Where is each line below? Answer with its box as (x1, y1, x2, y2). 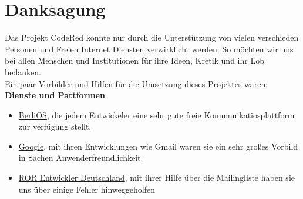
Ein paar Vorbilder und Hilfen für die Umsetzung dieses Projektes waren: (5, 77, 268, 89)
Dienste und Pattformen (5, 89, 105, 101)
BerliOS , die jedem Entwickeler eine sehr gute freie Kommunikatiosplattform (18, 108, 295, 121)
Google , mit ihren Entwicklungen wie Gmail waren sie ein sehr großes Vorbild (18, 140, 298, 152)
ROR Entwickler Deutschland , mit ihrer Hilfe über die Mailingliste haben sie (18, 171, 295, 184)
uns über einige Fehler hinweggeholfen (18, 183, 155, 195)
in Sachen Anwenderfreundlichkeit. (18, 151, 143, 164)
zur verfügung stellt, (18, 120, 92, 132)
